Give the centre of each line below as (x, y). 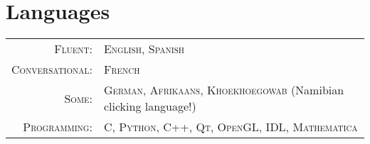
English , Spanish (144, 49)
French (122, 70)
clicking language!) (150, 106)
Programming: (58, 127)
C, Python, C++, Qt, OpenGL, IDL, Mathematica (231, 127)
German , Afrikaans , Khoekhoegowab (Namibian (224, 90)
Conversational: (52, 70)
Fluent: (73, 49)
